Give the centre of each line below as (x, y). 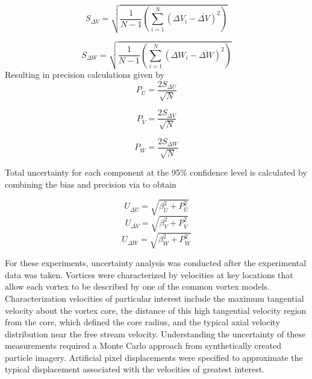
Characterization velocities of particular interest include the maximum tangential (154, 298)
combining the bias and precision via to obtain (91, 184)
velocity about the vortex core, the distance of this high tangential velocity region (156, 310)
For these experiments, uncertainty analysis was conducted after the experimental (156, 263)
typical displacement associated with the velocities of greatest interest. (135, 369)
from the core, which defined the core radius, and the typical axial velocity (142, 322)
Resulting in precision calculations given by (85, 75)
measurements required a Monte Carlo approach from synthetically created (143, 346)
